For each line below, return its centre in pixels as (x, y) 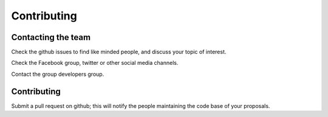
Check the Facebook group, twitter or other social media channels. (95, 63)
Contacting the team (51, 37)
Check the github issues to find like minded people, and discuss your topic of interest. (119, 52)
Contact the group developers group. (58, 74)
